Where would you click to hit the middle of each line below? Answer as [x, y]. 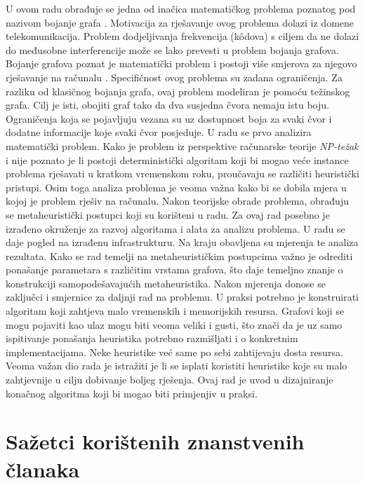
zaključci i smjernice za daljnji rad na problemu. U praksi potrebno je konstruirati [182, 297]
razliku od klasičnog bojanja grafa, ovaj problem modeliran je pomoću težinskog [178, 91]
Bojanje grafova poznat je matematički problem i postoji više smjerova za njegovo [181, 63]
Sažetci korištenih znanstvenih [155, 441]
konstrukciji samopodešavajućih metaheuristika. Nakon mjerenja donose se [166, 283]
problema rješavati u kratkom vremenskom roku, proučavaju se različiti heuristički [182, 174]
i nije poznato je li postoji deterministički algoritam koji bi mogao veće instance [177, 159]
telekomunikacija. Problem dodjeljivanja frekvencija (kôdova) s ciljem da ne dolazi [182, 36]
